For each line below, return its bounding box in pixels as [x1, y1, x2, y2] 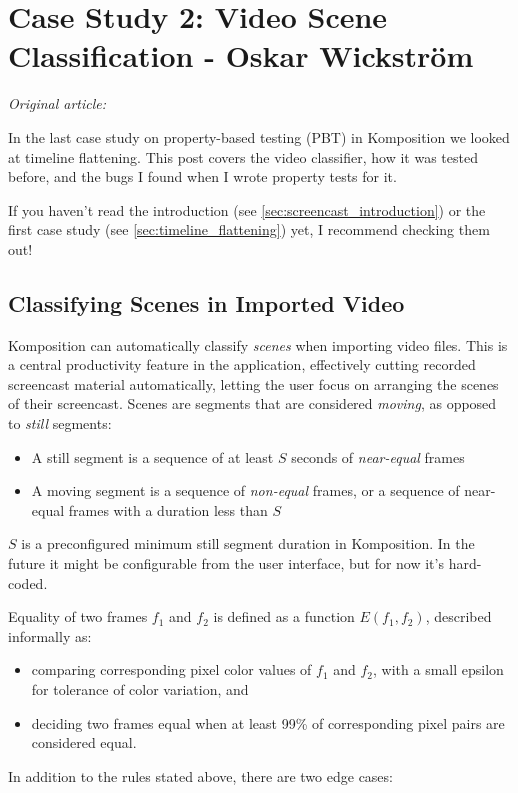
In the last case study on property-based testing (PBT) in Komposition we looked [8, 126, 510, 147]
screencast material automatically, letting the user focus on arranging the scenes [8, 373, 499, 394]
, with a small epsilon [373, 659, 504, 680]
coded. [8, 572, 48, 593]
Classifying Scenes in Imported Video [8, 287, 405, 318]
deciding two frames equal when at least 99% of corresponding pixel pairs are [31, 712, 505, 733]
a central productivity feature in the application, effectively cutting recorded [8, 354, 476, 375]
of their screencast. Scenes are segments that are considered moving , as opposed [8, 393, 497, 414]
